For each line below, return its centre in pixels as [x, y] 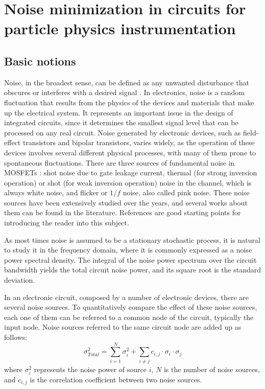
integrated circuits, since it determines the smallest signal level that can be [121, 122]
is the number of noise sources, [212, 369]
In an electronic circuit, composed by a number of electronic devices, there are [127, 297]
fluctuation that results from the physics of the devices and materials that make [129, 102]
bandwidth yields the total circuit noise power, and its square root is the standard [133, 270]
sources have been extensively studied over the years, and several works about [126, 202]
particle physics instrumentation [120, 28]
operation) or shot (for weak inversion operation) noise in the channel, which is [128, 182]
